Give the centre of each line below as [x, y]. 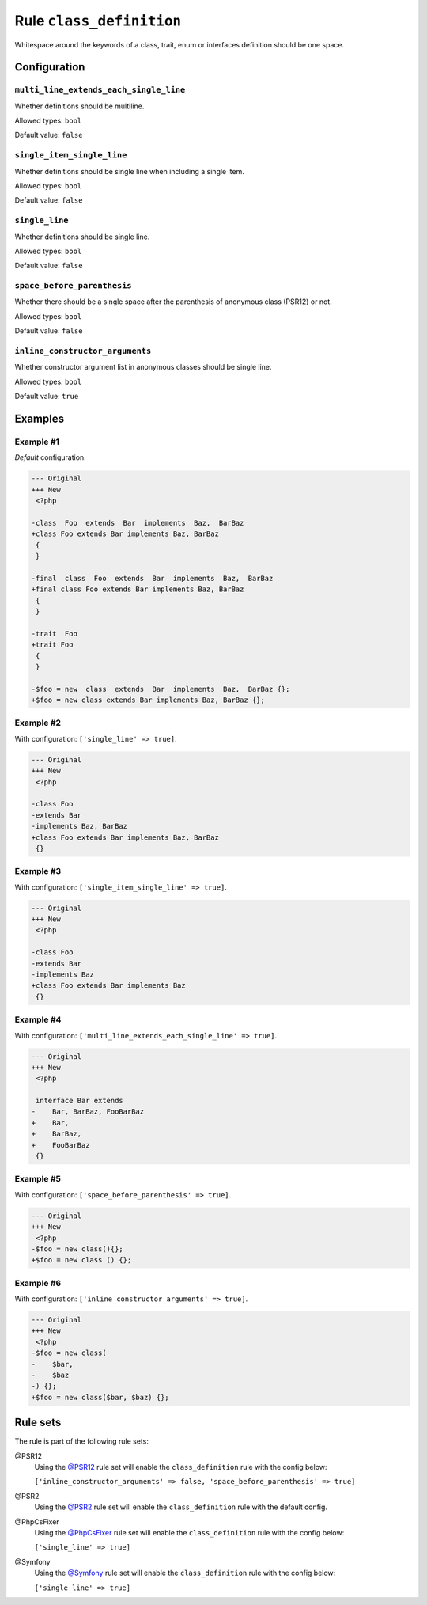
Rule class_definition [98, 21]
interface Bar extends [80, 1101]
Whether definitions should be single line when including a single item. [130, 171]
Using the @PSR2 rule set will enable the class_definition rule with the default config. [181, 1507]
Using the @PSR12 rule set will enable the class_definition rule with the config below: [181, 1467]
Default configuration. [50, 457]
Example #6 [38, 1283]
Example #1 [37, 442]
